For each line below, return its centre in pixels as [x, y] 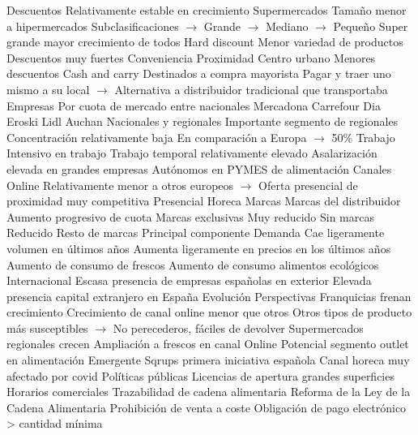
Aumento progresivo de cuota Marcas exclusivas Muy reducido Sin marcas [191, 216]
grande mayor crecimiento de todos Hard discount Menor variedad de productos [205, 42]
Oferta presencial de [308, 185]
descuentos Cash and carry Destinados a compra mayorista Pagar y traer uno [199, 73]
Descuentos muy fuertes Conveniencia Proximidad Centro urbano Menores [191, 57]
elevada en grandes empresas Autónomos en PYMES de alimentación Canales [199, 168]
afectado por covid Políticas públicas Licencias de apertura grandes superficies [200, 375]
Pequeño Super [371, 26]
